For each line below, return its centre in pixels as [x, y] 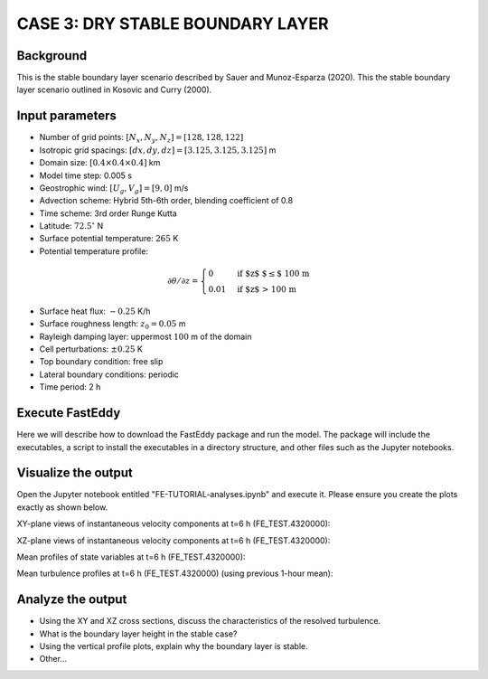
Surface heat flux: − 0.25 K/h [95, 311]
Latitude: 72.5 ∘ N [71, 226]
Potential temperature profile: [94, 251]
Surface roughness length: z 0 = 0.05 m [113, 325]
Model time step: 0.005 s [86, 175]
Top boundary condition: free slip [101, 362]
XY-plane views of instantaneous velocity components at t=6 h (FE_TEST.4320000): [174, 523]
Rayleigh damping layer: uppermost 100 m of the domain [145, 336]
